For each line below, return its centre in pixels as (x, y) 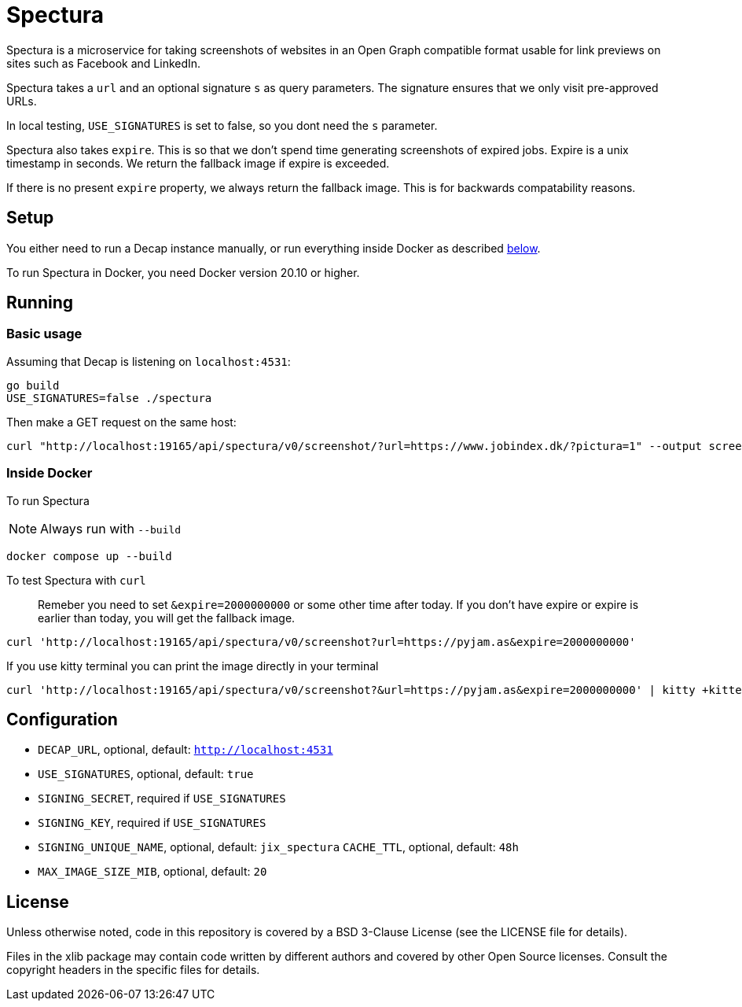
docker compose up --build (89, 556)
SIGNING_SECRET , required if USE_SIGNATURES (162, 799)
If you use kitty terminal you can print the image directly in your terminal (193, 666)
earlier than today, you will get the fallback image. (167, 618)
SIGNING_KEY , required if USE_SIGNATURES (152, 823)
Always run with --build (111, 528)
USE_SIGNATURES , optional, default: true (146, 774)
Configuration (62, 719)
